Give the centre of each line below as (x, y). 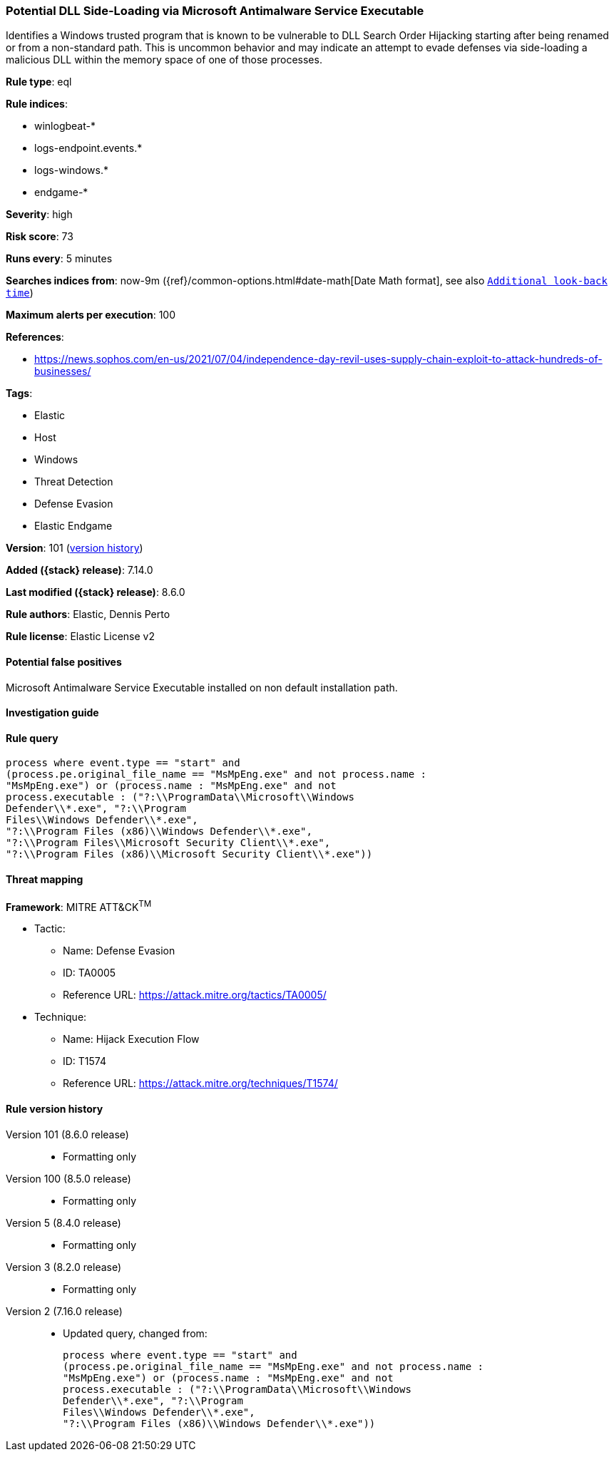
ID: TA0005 (89, 973)
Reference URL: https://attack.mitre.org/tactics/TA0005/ (195, 995)
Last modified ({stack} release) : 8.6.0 (96, 592)
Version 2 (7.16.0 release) (64, 1311)
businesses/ (63, 371)
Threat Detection (74, 482)
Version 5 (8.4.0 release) (63, 1222)
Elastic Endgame (73, 526)
